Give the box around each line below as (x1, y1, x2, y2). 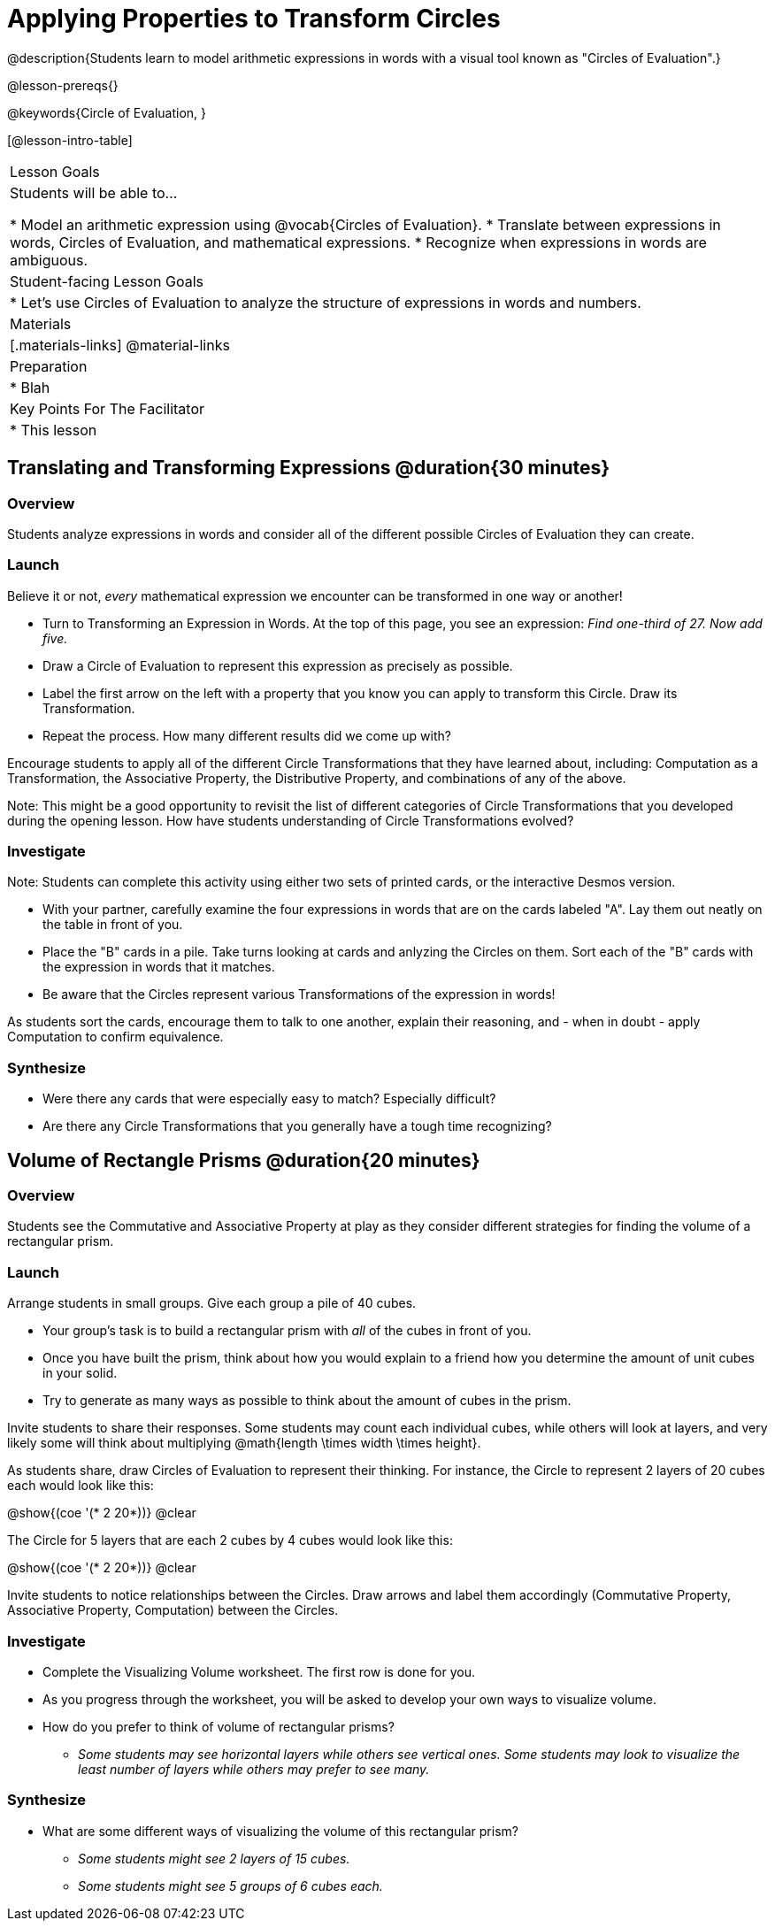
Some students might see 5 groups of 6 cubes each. (78, 1878, 383, 1893)
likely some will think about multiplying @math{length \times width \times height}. (7, 1435, 481, 1451)
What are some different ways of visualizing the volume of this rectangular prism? (42, 1823, 518, 1839)
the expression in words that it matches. (42, 959, 275, 975)
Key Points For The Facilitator (10, 399, 205, 418)
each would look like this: (7, 1478, 154, 1494)
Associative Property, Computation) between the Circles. (7, 1602, 339, 1618)
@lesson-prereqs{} (7, 77, 119, 93)
